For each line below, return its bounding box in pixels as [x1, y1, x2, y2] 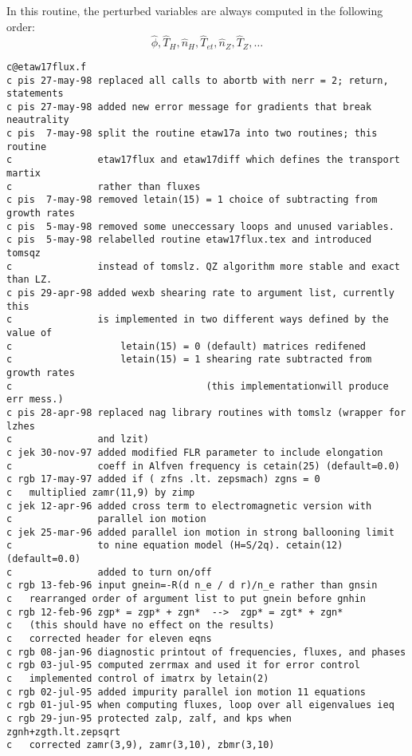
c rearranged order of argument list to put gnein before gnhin [6, 593, 367, 605]
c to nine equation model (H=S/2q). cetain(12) [6, 540, 343, 552]
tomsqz [6, 247, 41, 259]
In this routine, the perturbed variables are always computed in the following [6, 2, 383, 18]
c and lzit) [6, 433, 149, 445]
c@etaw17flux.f [6, 61, 87, 73]
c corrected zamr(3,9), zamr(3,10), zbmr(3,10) [6, 739, 275, 751]
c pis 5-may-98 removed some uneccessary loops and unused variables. [6, 220, 394, 232]
